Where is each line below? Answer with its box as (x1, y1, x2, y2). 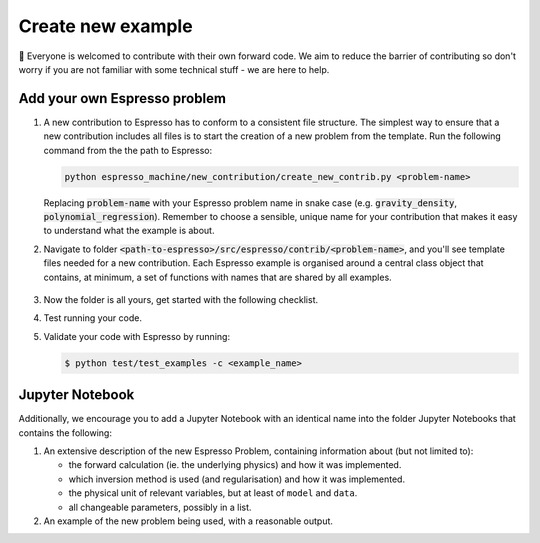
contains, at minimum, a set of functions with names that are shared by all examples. (43, 271, 392, 283)
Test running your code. (43, 312, 142, 324)
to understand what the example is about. (43, 225, 215, 237)
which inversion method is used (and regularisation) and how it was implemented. (68, 473, 405, 485)
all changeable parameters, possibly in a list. (68, 501, 252, 513)
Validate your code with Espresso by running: (43, 330, 230, 342)
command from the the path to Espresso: (43, 144, 213, 156)
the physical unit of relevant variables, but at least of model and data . (68, 487, 358, 499)
